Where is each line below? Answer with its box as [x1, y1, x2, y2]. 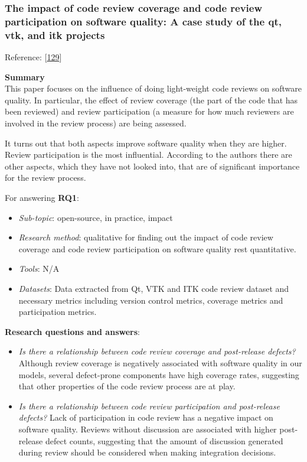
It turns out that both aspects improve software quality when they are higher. [5, 136, 287, 149]
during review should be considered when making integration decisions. [18, 446, 276, 458]
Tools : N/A [18, 262, 60, 275]
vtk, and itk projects [5, 27, 105, 42]
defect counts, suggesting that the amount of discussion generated [45, 434, 283, 447]
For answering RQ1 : [5, 191, 79, 203]
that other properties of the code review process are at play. [18, 380, 236, 392]
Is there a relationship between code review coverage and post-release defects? [18, 345, 296, 357]
